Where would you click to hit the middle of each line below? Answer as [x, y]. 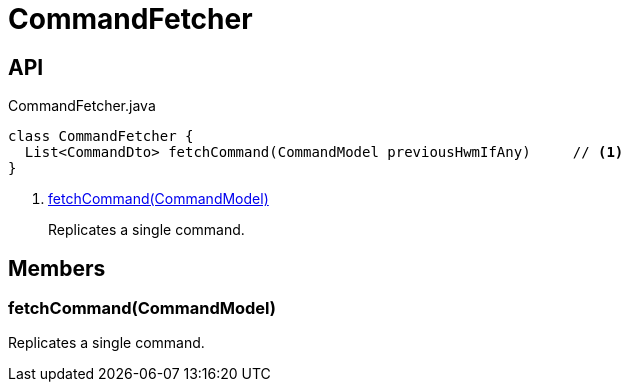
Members [57, 268]
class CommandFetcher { [101, 136]
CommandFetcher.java [82, 106]
